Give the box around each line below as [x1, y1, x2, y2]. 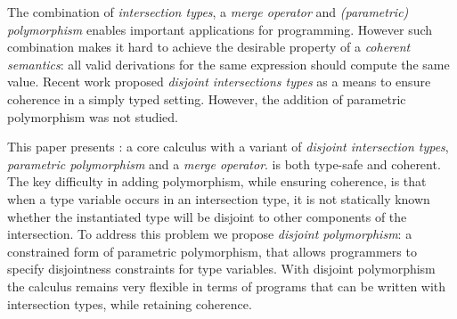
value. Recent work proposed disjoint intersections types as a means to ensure [7, 72, 431, 91]
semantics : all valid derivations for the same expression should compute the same [7, 54, 450, 73]
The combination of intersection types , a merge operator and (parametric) [7, 3, 409, 20]
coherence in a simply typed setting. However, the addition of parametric [7, 89, 406, 108]
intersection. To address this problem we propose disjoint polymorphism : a [7, 225, 412, 243]
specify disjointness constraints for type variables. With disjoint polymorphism [7, 259, 436, 278]
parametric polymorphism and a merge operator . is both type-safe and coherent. [7, 154, 441, 173]
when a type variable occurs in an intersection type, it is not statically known [7, 189, 430, 208]
